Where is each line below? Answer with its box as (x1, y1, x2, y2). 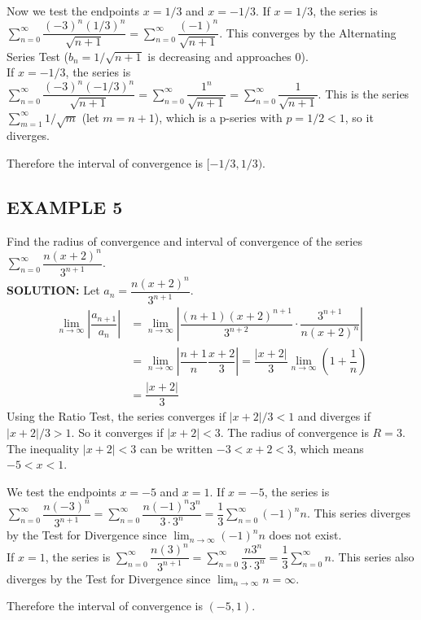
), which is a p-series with (154, 108, 283, 125)
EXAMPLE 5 (7, 194, 123, 220)
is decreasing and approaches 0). (147, 47, 309, 64)
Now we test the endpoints (7, 2, 140, 19)
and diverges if (297, 408, 371, 425)
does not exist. (269, 526, 342, 544)
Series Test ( (7, 47, 69, 64)
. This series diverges (306, 504, 411, 522)
